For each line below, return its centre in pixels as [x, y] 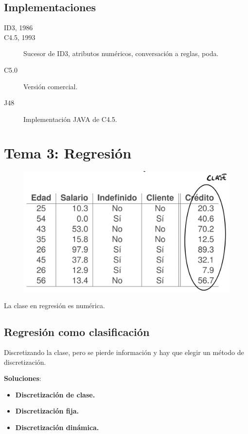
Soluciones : [23, 378]
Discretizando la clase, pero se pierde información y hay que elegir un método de [124, 352]
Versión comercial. [51, 86]
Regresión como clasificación [77, 332]
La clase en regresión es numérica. [54, 306]
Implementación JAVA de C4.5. [70, 119]
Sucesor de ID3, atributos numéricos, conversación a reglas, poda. [121, 53]
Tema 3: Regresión [68, 152]
